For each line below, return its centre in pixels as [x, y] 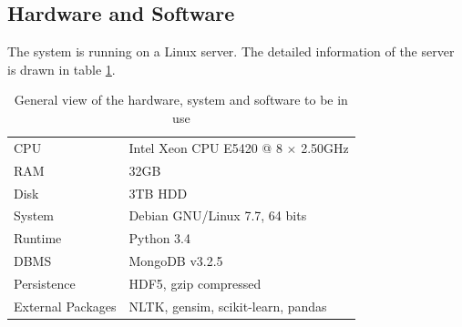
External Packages [65, 306]
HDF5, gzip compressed [195, 283]
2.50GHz [325, 147]
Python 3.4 [160, 238]
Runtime [38, 238]
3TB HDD [158, 193]
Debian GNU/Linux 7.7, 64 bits [218, 215]
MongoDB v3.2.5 [176, 261]
